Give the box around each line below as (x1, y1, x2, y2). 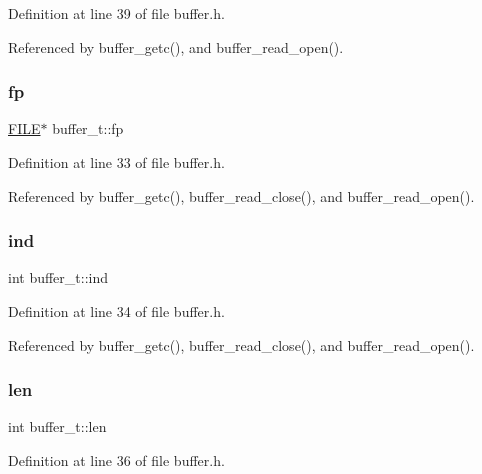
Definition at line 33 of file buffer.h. (8, 152, 225, 172)
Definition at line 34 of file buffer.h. (8, 301, 225, 321)
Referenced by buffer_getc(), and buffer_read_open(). (8, 36, 344, 57)
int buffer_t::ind (8, 267, 109, 288)
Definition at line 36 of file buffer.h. (8, 450, 225, 470)
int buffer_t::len (8, 416, 107, 437)
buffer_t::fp (52, 118, 124, 139)
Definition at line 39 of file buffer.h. (8, 3, 225, 23)
